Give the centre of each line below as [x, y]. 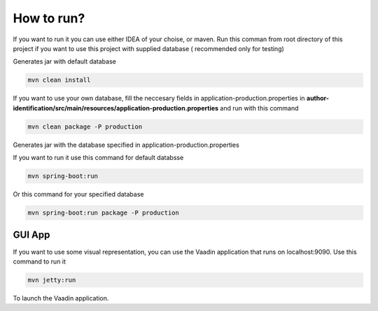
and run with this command [259, 108]
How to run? [49, 18]
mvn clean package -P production [85, 126]
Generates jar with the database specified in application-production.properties [126, 145]
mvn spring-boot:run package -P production [104, 213]
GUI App [31, 235]
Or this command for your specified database [78, 194]
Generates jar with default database [65, 62]
